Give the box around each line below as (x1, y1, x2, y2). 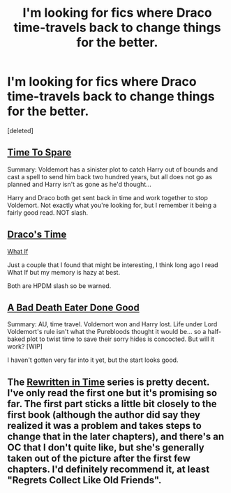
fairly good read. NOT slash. (7, 208, 89, 217)
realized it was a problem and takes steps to (7, 420, 202, 432)
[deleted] (7, 126, 33, 135)
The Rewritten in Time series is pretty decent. (7, 376, 210, 388)
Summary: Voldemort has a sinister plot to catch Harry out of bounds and (7, 165, 218, 174)
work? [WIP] (7, 342, 43, 351)
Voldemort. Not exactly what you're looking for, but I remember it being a (7, 201, 217, 209)
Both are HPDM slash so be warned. (7, 281, 112, 290)
